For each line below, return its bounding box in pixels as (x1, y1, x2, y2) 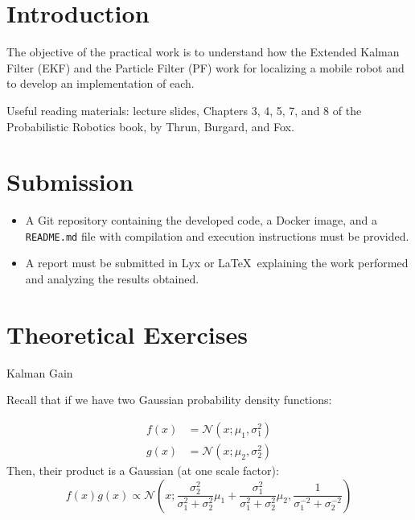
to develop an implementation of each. (6, 75, 195, 92)
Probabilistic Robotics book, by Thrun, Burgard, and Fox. (6, 118, 294, 134)
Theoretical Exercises (6, 317, 248, 350)
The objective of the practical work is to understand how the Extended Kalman (6, 43, 400, 60)
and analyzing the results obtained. (25, 270, 199, 287)
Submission (6, 165, 134, 198)
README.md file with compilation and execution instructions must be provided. (25, 227, 409, 244)
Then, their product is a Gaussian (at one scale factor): (6, 462, 279, 479)
